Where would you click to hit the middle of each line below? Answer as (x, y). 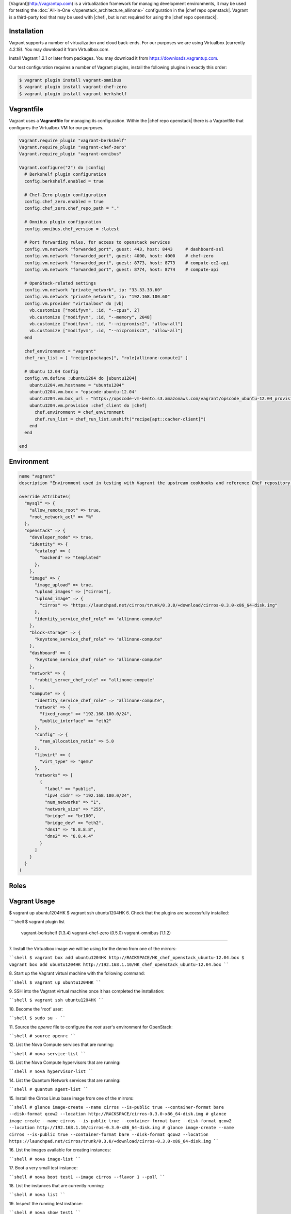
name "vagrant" (37, 476)
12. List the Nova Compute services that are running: (61, 1045)
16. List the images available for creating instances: (60, 1150)
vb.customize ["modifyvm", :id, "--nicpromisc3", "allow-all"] (106, 331)
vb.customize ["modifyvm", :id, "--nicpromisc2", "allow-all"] (106, 324)
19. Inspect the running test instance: (46, 1203)
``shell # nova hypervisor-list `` (51, 1071)
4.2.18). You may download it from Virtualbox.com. (59, 50)
